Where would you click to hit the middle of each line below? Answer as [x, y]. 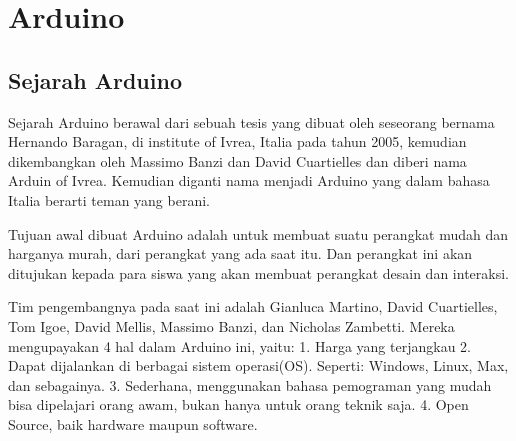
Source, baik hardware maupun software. [133, 423]
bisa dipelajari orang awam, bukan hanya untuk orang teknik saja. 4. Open [238, 404]
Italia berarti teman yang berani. [109, 199]
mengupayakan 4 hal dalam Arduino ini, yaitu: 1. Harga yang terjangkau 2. [239, 345]
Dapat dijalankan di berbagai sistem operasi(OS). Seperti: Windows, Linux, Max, [258, 365]
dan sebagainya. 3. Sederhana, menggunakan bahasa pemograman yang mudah [250, 384]
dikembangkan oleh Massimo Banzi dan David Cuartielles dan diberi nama [237, 160]
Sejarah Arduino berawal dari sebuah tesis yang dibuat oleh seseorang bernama [251, 121]
